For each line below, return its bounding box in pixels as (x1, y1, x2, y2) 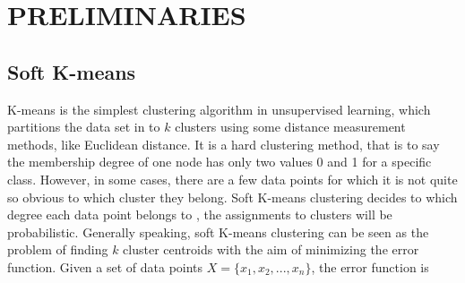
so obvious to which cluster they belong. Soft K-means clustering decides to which (7, 187, 458, 206)
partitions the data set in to (7, 117, 160, 136)
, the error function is (311, 257, 429, 276)
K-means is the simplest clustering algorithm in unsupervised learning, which (7, 99, 431, 118)
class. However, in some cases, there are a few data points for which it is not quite (7, 169, 458, 188)
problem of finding (7, 240, 108, 259)
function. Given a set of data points (7, 257, 203, 276)
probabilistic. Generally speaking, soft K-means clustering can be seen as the (7, 222, 429, 241)
